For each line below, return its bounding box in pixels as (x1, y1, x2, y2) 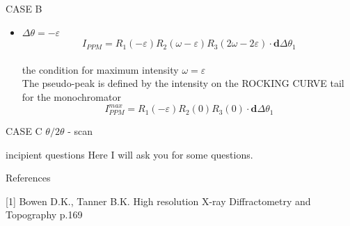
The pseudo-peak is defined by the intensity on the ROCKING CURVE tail (22, 76, 344, 90)
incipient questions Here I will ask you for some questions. (6, 147, 253, 161)
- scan (67, 124, 93, 138)
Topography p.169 (6, 207, 83, 222)
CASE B (6, 1, 42, 15)
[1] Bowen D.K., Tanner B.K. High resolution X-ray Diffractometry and (6, 193, 311, 208)
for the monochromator (22, 89, 121, 104)
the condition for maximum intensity (22, 62, 179, 76)
